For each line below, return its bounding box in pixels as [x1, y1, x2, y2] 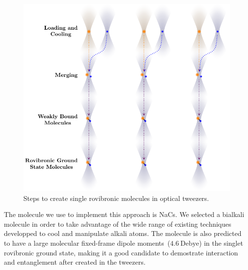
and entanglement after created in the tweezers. [4, 257, 146, 267]
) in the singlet [199, 238, 243, 248]
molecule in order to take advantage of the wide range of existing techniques [4, 218, 231, 229]
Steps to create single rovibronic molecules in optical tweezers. [23, 193, 209, 203]
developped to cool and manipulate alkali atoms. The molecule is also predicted [4, 228, 242, 238]
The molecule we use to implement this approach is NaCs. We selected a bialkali [4, 209, 245, 219]
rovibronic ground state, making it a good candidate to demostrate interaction [4, 247, 238, 257]
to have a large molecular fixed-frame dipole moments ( [4, 238, 171, 248]
